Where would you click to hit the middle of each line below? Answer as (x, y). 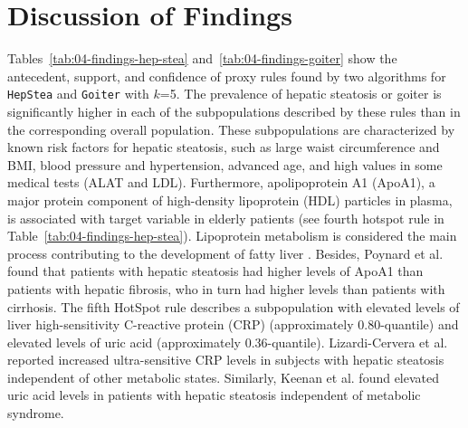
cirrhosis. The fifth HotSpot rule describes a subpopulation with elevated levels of (234, 306)
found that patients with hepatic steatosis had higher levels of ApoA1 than (215, 271)
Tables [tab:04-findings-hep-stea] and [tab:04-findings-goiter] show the (202, 58)
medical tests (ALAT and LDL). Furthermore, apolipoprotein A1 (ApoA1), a (221, 182)
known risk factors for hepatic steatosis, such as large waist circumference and (224, 147)
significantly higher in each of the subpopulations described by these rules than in (234, 111)
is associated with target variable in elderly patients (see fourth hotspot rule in (226, 218)
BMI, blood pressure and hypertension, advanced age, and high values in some (225, 164)
